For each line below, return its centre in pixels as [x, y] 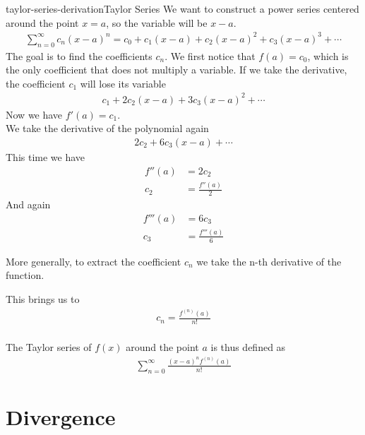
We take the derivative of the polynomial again [107, 128]
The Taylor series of [49, 346]
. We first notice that [210, 55]
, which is [328, 55]
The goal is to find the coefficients [79, 55]
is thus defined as [248, 346]
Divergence [61, 416]
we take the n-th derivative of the [269, 261]
